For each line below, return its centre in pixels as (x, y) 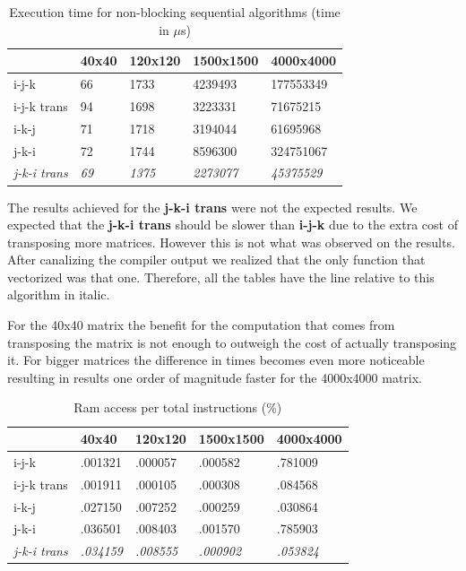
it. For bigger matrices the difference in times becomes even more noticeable (216, 360)
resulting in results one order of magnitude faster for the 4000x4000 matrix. (215, 377)
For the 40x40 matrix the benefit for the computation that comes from (201, 325)
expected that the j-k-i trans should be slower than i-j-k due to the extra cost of (233, 225)
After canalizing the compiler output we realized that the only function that (216, 260)
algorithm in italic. (59, 294)
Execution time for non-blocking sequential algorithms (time (175, 12)
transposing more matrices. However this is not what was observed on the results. (231, 242)
